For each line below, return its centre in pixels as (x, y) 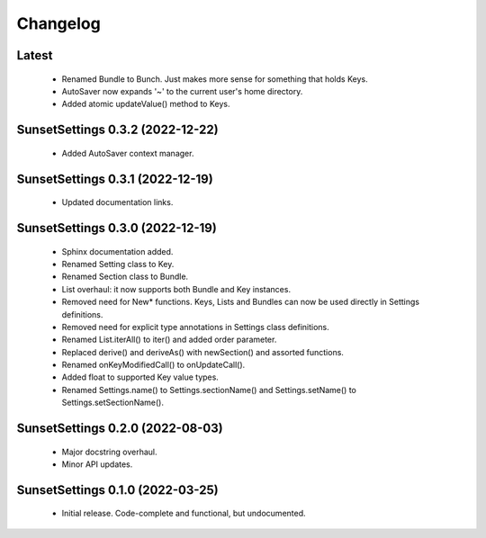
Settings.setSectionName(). (112, 403)
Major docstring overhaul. (109, 452)
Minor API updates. (97, 464)
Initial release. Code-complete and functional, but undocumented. (184, 514)
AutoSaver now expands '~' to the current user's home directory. (182, 91)
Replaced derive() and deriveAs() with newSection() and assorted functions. (202, 352)
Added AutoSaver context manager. (128, 153)
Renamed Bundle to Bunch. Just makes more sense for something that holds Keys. (215, 79)
